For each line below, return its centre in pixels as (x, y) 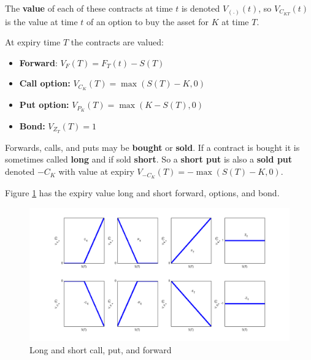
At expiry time (33, 42)
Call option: (45, 83)
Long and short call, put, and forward (101, 349)
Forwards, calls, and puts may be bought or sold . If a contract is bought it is (152, 147)
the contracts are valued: (117, 42)
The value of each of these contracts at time (89, 8)
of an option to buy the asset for (148, 21)
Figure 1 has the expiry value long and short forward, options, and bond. (142, 192)
